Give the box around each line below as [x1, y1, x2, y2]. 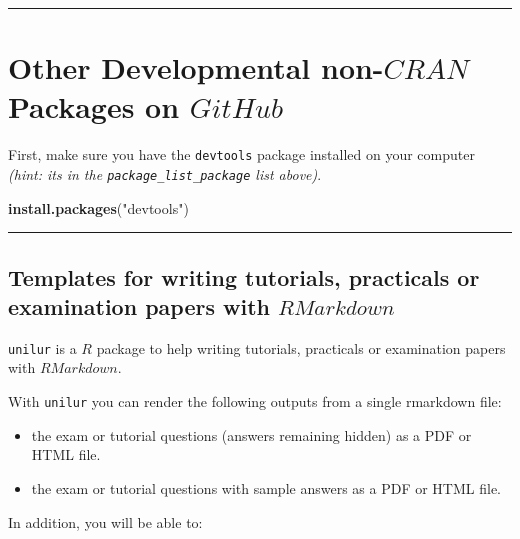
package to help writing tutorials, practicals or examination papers [96, 337, 506, 358]
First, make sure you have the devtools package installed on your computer [8, 144, 475, 165]
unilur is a [8, 337, 77, 358]
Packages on [8, 86, 180, 127]
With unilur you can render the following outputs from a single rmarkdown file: [8, 391, 502, 412]
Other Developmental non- [8, 47, 384, 88]
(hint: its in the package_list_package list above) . [8, 163, 322, 184]
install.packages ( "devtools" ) [8, 197, 189, 218]
